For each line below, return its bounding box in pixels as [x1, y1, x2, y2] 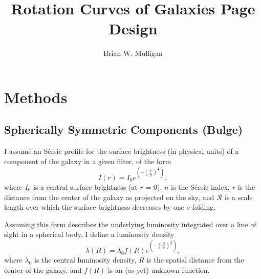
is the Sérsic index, [171, 181, 230, 192]
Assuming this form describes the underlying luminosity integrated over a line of [4, 218, 256, 229]
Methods [4, 86, 68, 107]
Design [108, 18, 158, 39]
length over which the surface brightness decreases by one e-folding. [4, 202, 216, 212]
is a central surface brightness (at [33, 181, 138, 192]
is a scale [225, 191, 253, 202]
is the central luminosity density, [34, 254, 137, 265]
